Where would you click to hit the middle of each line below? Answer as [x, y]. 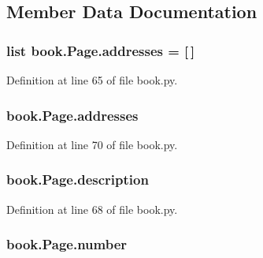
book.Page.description [78, 179]
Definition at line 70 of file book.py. [92, 144]
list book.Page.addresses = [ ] [101, 50]
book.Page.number [67, 244]
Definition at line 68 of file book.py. [92, 209]
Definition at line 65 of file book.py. [92, 80]
